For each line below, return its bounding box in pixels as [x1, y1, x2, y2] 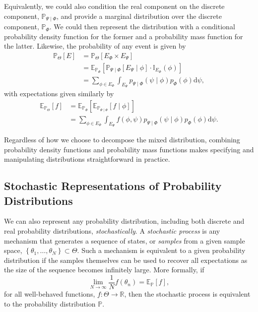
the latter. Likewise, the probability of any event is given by [4, 41, 186, 51]
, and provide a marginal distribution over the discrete [57, 10, 222, 21]
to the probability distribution [4, 298, 96, 309]
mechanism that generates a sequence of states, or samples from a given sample [4, 235, 245, 246]
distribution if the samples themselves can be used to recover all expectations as [4, 254, 248, 265]
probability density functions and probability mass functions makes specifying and [4, 144, 254, 154]
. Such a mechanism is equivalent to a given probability [77, 245, 246, 255]
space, [4, 245, 22, 255]
